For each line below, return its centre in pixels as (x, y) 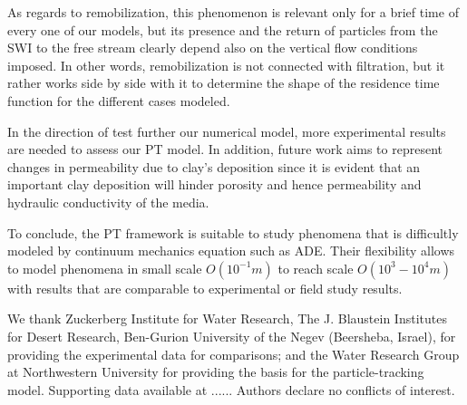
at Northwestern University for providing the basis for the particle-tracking (216, 372)
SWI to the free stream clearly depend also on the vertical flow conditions (213, 48)
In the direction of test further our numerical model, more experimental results (227, 131)
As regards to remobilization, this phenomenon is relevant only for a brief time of (233, 12)
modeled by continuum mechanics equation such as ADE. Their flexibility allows (231, 251)
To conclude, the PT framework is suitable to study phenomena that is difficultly (233, 232)
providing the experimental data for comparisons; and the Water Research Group (233, 354)
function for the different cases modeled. (119, 100)
